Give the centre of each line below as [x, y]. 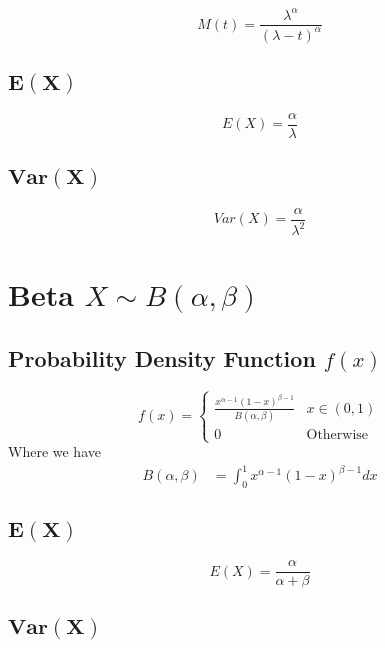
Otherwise [337, 435]
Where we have [54, 451]
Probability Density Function [162, 357]
